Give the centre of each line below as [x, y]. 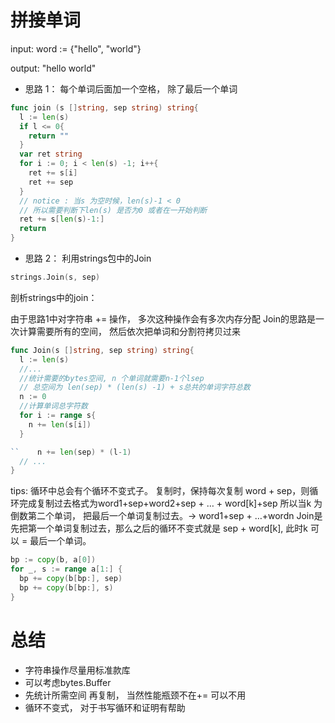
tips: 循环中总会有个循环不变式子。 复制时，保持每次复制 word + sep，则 [160, 491]
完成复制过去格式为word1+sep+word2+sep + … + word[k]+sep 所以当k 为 [170, 503]
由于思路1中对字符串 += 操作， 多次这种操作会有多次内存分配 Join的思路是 [163, 318]
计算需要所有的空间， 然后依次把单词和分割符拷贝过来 [129, 331]
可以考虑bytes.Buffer [68, 682]
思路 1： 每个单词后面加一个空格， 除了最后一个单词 [131, 88]
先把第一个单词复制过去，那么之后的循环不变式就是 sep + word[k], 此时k [159, 528]
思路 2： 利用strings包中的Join [88, 258]
